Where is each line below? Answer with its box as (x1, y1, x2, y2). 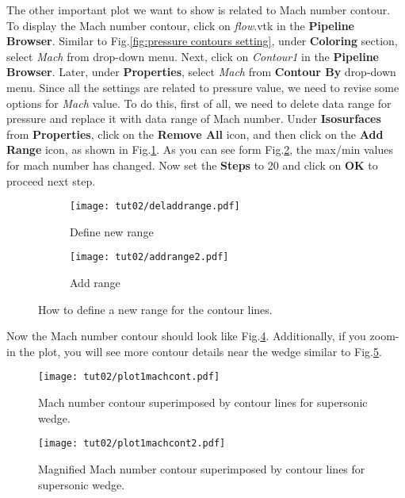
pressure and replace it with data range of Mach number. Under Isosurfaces (6, 110, 381, 127)
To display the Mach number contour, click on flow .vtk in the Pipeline (6, 17, 354, 33)
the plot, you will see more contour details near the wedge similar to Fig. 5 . (19, 343, 382, 359)
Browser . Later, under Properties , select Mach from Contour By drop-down (6, 63, 396, 80)
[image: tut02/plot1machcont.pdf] (38, 371, 220, 383)
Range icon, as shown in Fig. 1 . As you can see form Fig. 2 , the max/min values (6, 141, 394, 158)
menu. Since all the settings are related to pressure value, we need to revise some (6, 79, 399, 95)
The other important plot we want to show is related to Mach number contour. (6, 2, 391, 17)
